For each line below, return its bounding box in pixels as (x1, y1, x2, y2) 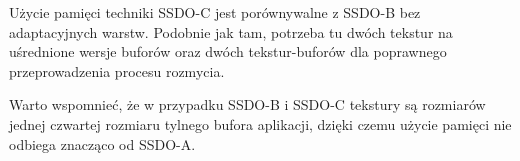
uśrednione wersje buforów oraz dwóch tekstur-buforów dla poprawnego (9, 41, 447, 62)
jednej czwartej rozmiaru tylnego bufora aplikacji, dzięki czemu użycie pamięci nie (9, 113, 512, 134)
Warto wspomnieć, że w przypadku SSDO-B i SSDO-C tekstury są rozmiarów (9, 94, 486, 115)
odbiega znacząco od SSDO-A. (9, 133, 196, 154)
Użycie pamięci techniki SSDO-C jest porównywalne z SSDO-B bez (9, 2, 421, 22)
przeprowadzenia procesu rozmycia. (9, 60, 225, 81)
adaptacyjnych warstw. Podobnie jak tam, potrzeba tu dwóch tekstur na (9, 21, 453, 42)
